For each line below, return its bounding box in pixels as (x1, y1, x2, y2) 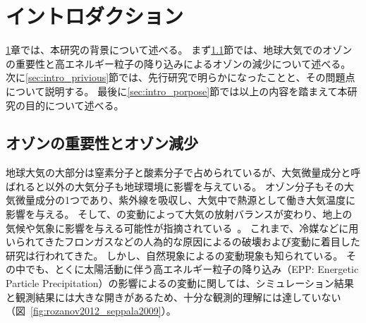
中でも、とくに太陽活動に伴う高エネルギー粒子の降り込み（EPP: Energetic (15, 262, 359, 276)
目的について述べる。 (25, 97, 124, 112)
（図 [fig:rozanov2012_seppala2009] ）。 (6, 303, 176, 318)
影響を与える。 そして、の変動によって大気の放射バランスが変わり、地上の (6, 207, 353, 221)
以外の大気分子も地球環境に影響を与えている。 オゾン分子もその (44, 178, 344, 193)
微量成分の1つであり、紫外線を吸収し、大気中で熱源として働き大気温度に (15, 193, 355, 207)
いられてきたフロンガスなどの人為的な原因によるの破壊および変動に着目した (6, 234, 360, 249)
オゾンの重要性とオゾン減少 (6, 132, 198, 154)
